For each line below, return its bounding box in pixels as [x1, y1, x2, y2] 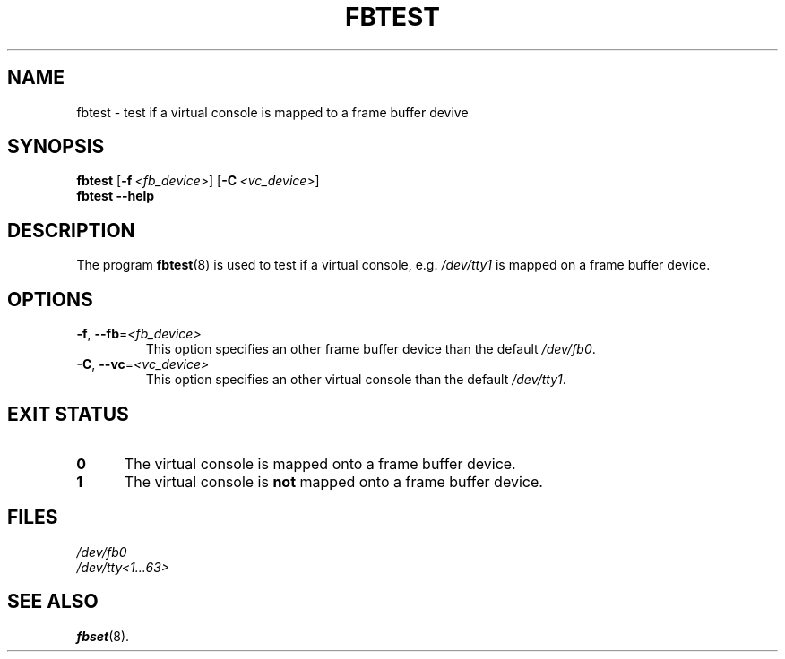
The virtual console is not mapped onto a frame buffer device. [124, 472, 543, 491]
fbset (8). [76, 628, 130, 644]
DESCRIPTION [7, 218, 135, 242]
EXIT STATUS [7, 402, 129, 425]
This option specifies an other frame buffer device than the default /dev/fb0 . [145, 341, 596, 357]
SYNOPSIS [7, 135, 105, 158]
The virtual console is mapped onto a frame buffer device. [124, 454, 516, 473]
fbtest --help [76, 188, 155, 204]
